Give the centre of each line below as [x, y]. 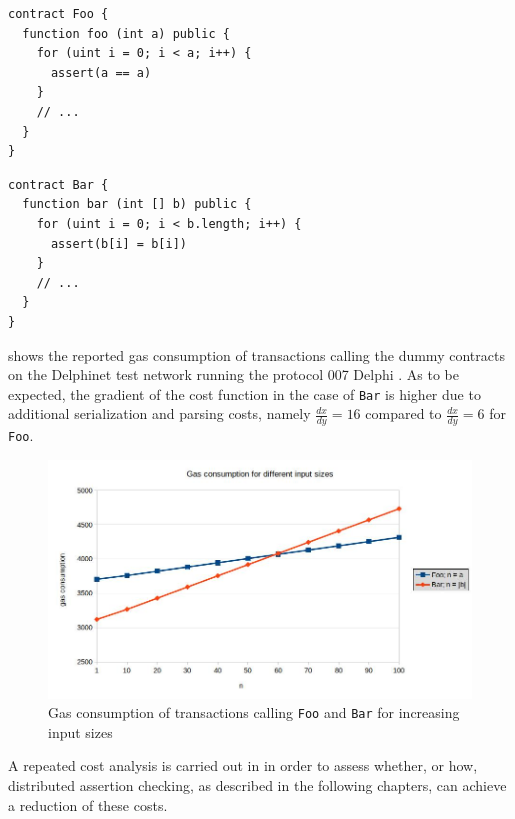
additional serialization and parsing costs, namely [159, 413]
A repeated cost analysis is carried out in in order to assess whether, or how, [243, 765]
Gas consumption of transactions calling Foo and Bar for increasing [254, 712]
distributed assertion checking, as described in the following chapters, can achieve [257, 784]
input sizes [80, 731]
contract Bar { [58, 184]
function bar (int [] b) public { [137, 204]
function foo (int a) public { [126, 33]
